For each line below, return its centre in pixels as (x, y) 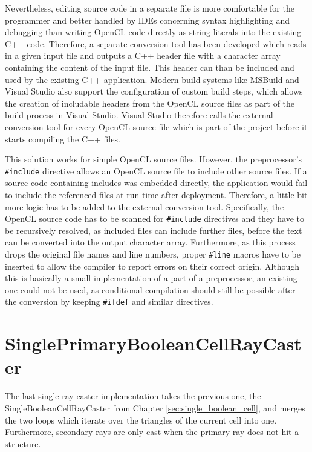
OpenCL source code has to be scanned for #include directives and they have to (154, 218)
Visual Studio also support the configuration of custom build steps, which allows (154, 91)
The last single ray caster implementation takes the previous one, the (133, 396)
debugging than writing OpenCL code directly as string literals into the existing (153, 32)
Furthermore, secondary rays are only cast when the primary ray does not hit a (152, 432)
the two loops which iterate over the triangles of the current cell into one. (141, 420)
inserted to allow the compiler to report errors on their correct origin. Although (152, 266)
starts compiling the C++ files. (63, 138)
